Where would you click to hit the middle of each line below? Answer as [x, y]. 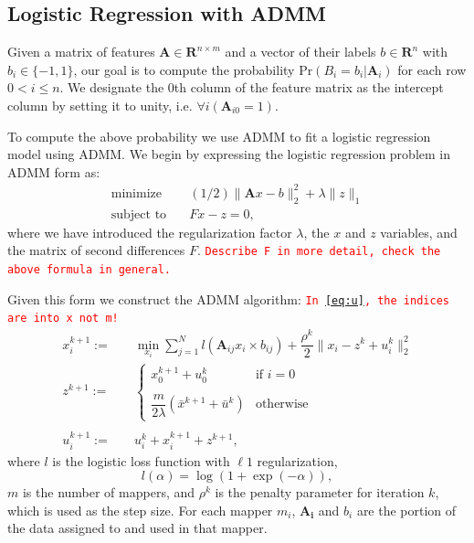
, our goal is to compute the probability [184, 69]
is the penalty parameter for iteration [320, 492]
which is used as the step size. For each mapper [140, 510]
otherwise [282, 405]
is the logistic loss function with [141, 460]
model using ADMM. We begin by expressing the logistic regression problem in [229, 154]
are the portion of [406, 510]
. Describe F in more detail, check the [319, 250]
